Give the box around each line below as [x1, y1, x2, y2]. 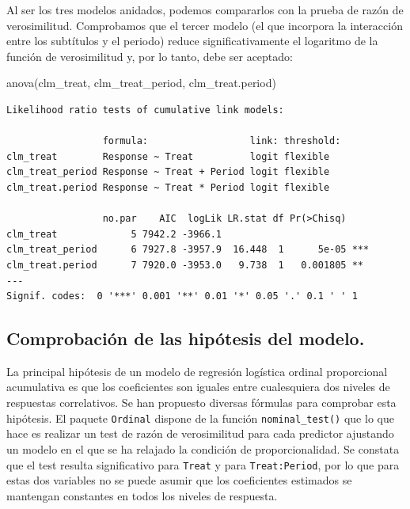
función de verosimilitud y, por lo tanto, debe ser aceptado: [6, 47, 293, 64]
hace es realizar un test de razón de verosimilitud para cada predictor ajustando [6, 425, 394, 442]
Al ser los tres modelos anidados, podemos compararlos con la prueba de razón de [6, 2, 404, 17]
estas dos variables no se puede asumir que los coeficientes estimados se [6, 472, 352, 488]
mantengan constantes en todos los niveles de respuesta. [6, 487, 278, 503]
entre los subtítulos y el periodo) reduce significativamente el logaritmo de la [6, 32, 378, 49]
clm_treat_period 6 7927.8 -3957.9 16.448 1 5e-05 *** [6, 244, 370, 256]
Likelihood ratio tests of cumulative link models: [6, 104, 284, 116]
